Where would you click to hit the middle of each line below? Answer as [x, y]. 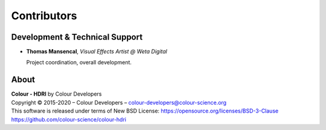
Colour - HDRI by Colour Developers [56, 94]
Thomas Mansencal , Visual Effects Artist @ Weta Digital [97, 52]
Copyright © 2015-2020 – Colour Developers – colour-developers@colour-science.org [119, 102]
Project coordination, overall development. [79, 63]
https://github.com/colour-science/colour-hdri [69, 119]
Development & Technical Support [77, 37]
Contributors [44, 16]
